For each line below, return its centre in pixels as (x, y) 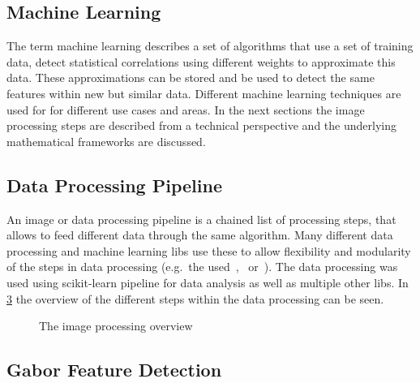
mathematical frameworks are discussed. (106, 141)
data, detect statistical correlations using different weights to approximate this (201, 61)
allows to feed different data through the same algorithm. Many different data (200, 235)
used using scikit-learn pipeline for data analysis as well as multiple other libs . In (208, 282)
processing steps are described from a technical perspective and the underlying (201, 125)
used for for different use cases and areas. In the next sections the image (186, 109)
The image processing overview (116, 326)
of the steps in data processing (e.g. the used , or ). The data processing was (202, 267)
